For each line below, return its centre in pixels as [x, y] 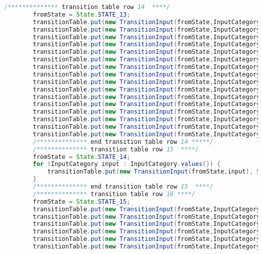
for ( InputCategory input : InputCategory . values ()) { [127, 164]
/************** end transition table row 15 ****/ [123, 187]
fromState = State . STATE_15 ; [82, 201]
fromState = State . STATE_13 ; [82, 14]
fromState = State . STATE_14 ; [82, 157]
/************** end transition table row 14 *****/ [123, 142]
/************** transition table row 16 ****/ [114, 194]
